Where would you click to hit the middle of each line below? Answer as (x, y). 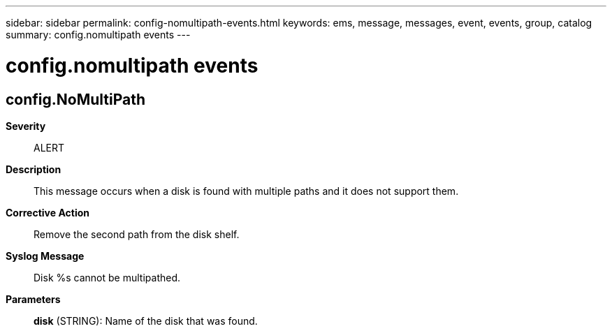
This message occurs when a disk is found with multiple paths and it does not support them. (246, 191)
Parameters (33, 299)
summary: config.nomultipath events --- (98, 35)
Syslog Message (45, 256)
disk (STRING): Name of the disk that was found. (146, 321)
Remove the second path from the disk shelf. (137, 234)
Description (34, 169)
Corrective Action (48, 212)
